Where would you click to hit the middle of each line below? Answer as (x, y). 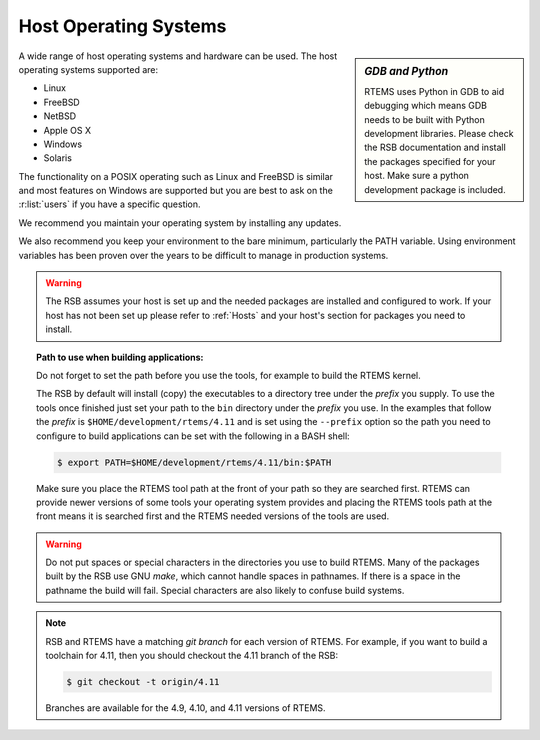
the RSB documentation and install (435, 147)
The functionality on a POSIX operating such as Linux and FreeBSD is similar (176, 176)
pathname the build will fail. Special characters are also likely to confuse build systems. (225, 590)
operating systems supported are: (88, 69)
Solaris (57, 158)
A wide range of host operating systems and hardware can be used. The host (178, 56)
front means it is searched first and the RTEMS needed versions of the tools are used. (213, 516)
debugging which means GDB (426, 106)
